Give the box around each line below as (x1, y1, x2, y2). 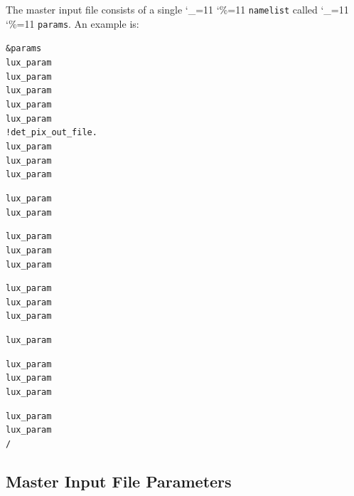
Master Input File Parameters (6, 470, 232, 492)
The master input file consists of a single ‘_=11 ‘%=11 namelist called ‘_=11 (6, 2, 349, 16)
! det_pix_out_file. (6, 127, 97, 138)
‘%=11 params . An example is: (6, 16, 139, 31)
